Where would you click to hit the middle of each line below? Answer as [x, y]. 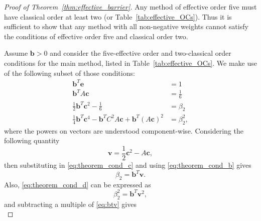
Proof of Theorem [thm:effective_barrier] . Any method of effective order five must [130, 7]
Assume [16, 53]
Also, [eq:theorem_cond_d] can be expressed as [78, 184]
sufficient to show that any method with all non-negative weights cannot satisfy [126, 26]
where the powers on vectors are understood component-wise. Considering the [124, 130]
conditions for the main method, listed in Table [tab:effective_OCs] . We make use [130, 63]
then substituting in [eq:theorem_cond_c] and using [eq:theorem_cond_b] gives [128, 164]
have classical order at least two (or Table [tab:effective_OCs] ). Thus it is [118, 16]
